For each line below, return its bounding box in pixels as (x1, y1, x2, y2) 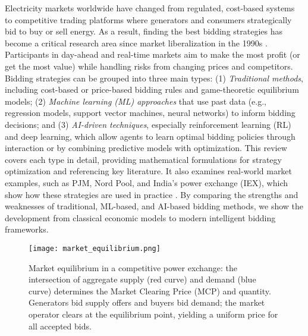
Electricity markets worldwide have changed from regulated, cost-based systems (5, 2, 295, 14)
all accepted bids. (29, 319, 92, 332)
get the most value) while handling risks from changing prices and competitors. (5, 59, 293, 72)
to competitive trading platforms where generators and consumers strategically (5, 13, 292, 26)
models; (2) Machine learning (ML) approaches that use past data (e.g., (5, 95, 266, 107)
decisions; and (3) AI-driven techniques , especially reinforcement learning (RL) (5, 118, 291, 130)
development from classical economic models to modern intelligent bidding (5, 211, 276, 224)
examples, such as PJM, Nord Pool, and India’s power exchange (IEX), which (5, 176, 288, 189)
